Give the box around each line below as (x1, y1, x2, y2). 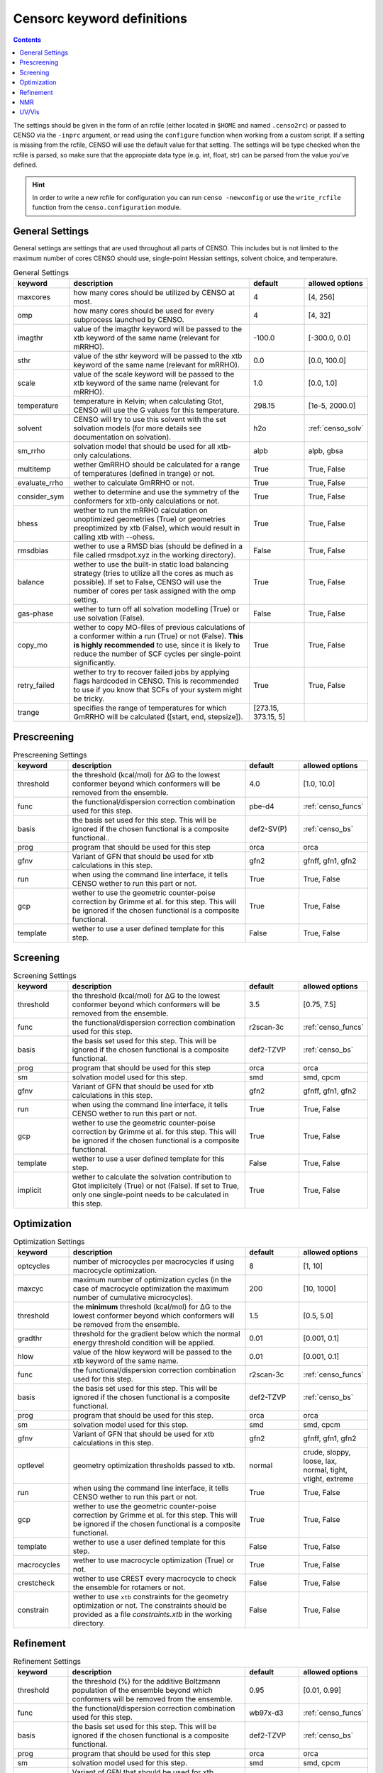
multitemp (17, 465, 51, 474)
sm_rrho (17, 446, 45, 456)
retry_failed (17, 681, 55, 691)
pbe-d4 (249, 801, 274, 811)
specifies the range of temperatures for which (73, 703, 227, 713)
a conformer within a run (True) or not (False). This (73, 631, 244, 641)
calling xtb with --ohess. (73, 532, 155, 542)
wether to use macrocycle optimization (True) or (72, 1555, 234, 1565)
